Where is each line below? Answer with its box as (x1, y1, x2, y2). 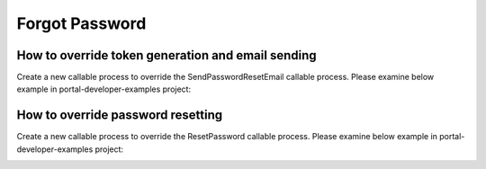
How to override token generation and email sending (16, 48, 317, 63)
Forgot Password (16, 13, 147, 33)
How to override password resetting (16, 108, 223, 123)
